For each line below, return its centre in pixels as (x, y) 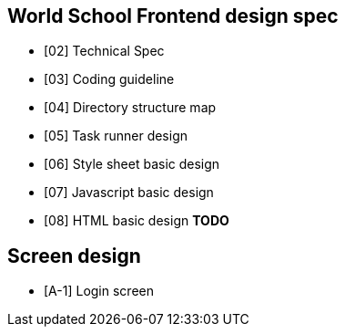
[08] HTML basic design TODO (137, 221)
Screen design (74, 256)
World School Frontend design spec (173, 16)
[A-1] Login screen (99, 291)
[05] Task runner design (116, 136)
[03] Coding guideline (109, 79)
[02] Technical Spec (104, 51)
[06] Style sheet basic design (132, 164)
